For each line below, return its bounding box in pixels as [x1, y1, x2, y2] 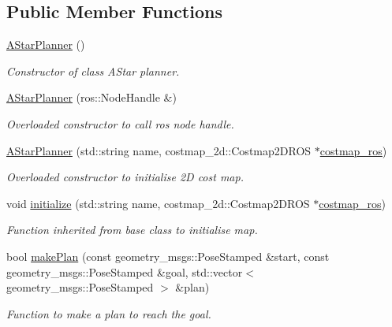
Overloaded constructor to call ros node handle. [6, 115, 234, 132]
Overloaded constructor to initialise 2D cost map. [6, 169, 244, 185]
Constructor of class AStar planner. [6, 62, 180, 79]
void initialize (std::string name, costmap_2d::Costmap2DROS [6, 195, 310, 211]
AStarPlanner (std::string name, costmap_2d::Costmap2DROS [6, 142, 312, 158]
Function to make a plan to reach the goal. [6, 305, 211, 321]
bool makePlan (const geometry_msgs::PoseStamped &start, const [6, 247, 330, 264]
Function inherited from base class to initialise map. [6, 221, 258, 238]
